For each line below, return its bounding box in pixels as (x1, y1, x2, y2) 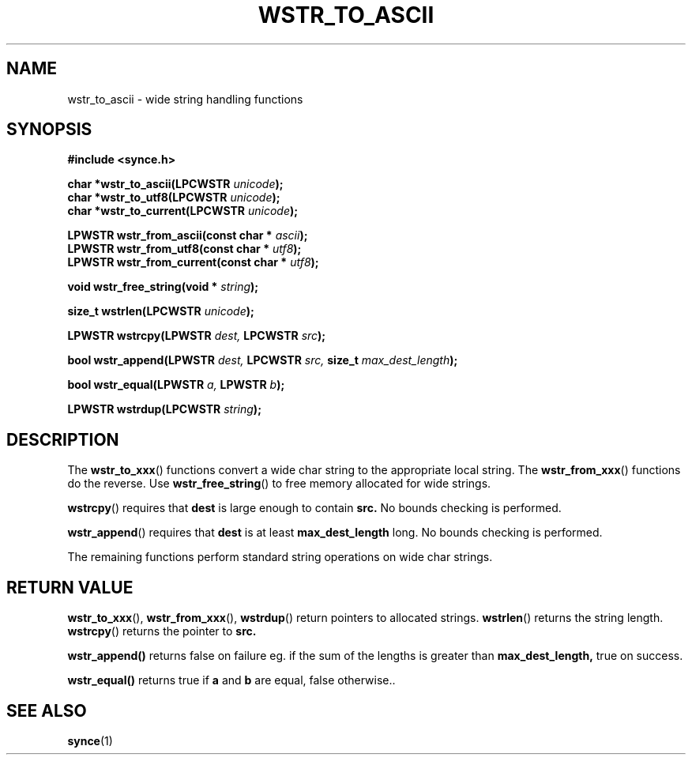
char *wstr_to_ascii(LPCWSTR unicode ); (67, 177, 284, 191)
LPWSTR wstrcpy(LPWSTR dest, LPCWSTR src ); (67, 329, 326, 343)
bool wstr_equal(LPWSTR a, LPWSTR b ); (67, 378, 285, 392)
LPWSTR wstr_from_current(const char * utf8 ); (67, 255, 319, 269)
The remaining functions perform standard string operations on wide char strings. (67, 550, 493, 564)
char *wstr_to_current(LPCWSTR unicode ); (67, 204, 299, 218)
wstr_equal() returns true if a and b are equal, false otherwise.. (67, 673, 396, 688)
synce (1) (67, 733, 113, 748)
